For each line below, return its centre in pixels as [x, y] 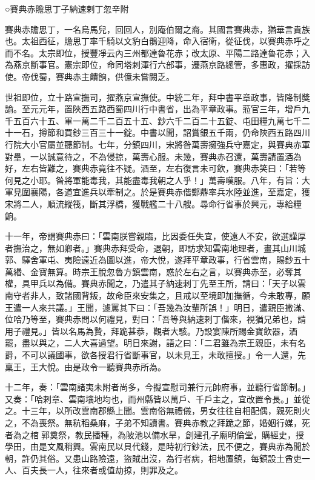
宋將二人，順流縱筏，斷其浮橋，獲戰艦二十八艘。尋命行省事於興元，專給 [149, 203]
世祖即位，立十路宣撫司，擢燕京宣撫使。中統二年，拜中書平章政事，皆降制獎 [157, 97]
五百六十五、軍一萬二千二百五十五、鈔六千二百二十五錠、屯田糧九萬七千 [157, 120]
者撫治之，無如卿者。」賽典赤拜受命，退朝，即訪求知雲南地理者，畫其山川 [151, 248]
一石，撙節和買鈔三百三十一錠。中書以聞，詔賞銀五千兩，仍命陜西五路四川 [161, 132]
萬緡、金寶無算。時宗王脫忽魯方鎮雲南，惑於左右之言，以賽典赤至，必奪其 [153, 271]
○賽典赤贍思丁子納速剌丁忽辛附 [67, 8]
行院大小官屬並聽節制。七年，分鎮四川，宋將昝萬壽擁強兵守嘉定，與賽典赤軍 [157, 144]
